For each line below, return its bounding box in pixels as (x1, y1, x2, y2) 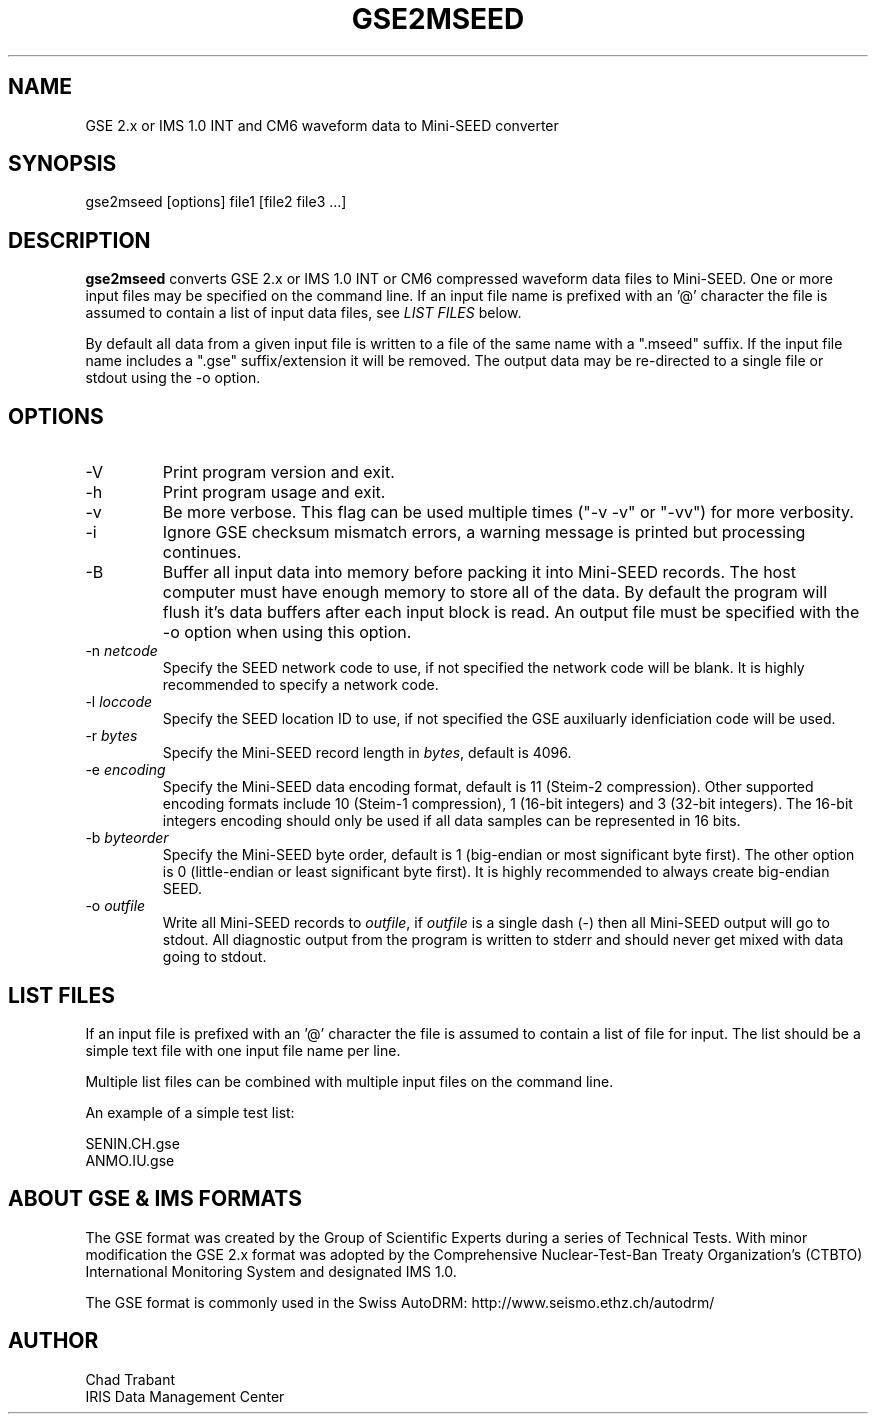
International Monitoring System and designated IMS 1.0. (85, 1262, 457, 1280)
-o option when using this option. (162, 622, 412, 643)
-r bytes (85, 727, 138, 745)
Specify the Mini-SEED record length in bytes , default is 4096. (162, 744, 572, 762)
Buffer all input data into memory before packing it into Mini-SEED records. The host (162, 562, 796, 583)
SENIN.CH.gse (85, 1134, 180, 1152)
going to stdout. (162, 948, 267, 966)
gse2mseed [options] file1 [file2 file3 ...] (85, 193, 347, 211)
